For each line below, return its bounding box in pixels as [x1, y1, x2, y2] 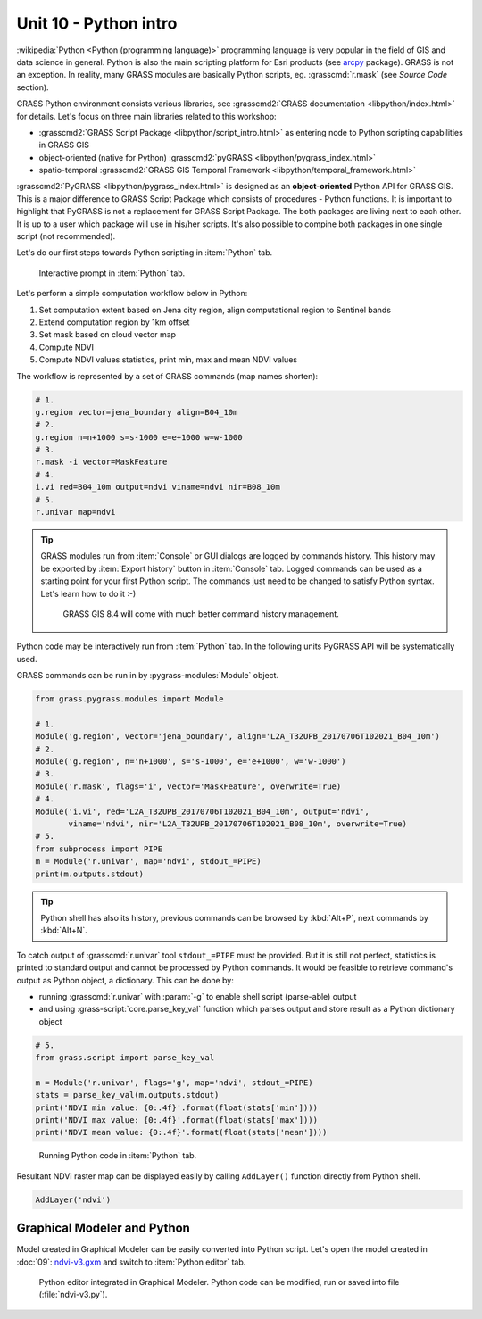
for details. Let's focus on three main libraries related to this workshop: [16, 111, 277, 121]
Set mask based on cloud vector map [38, 329, 177, 340]
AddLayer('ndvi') [35, 1194, 112, 1205]
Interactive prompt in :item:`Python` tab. [38, 268, 186, 278]
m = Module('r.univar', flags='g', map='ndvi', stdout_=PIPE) [35, 1077, 313, 1088]
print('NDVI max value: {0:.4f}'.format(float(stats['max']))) [35, 1116, 319, 1125]
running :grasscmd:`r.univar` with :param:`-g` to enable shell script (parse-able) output [38, 991, 357, 1001]
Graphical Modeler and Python [16, 1221, 191, 1236]
